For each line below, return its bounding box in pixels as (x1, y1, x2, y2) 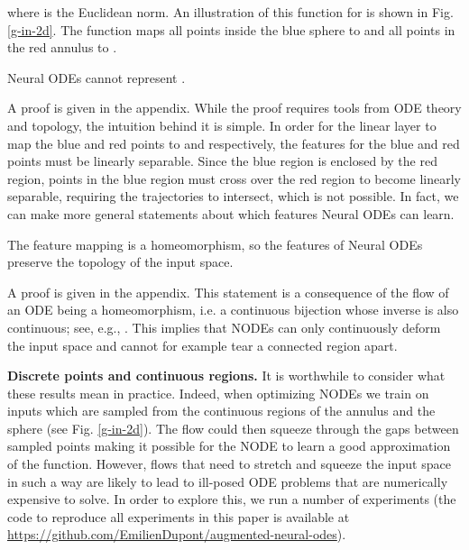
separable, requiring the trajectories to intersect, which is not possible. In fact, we (7, 187, 459, 206)
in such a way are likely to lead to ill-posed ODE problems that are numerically (7, 472, 448, 490)
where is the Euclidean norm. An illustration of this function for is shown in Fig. (7, 3, 454, 21)
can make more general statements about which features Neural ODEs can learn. (7, 204, 455, 223)
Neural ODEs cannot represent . (7, 68, 186, 87)
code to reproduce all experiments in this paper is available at (7, 507, 350, 526)
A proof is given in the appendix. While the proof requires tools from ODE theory (7, 98, 462, 117)
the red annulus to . (7, 38, 117, 57)
